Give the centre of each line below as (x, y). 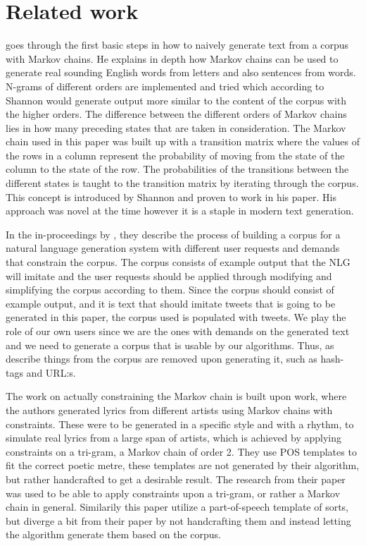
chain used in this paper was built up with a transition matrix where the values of (183, 141)
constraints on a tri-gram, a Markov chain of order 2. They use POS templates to (181, 451)
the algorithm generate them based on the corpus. (113, 534)
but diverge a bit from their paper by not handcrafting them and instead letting (178, 520)
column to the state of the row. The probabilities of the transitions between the (177, 169)
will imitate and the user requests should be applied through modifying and (169, 275)
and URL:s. (51, 372)
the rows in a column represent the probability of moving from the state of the (175, 155)
